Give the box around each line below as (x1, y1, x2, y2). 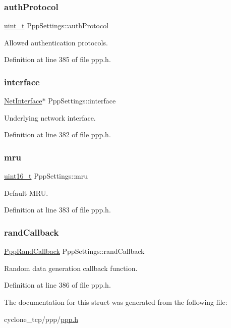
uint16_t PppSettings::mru (4, 171, 88, 181)
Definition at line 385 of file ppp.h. (4, 54, 111, 65)
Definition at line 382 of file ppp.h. (4, 129, 111, 140)
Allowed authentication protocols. (4, 37, 108, 47)
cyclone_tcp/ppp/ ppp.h (4, 313, 79, 324)
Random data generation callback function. (4, 262, 138, 273)
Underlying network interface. (4, 112, 96, 123)
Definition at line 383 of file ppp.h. (4, 204, 111, 215)
